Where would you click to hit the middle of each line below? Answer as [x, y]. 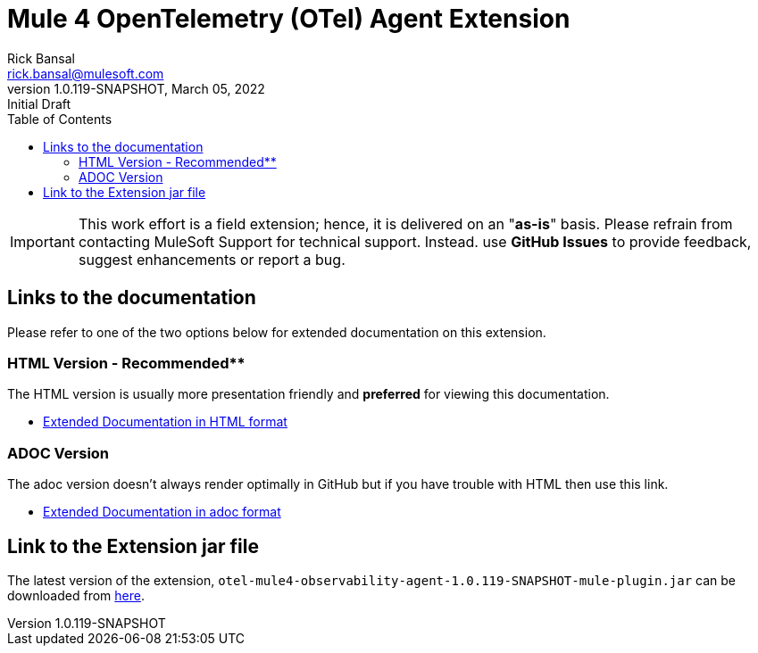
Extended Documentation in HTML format [165, 422]
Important [42, 241]
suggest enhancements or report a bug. [212, 259]
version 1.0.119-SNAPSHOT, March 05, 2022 [136, 88]
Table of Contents [60, 119]
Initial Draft [39, 103]
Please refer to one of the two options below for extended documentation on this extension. [277, 332]
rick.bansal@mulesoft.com [86, 73]
